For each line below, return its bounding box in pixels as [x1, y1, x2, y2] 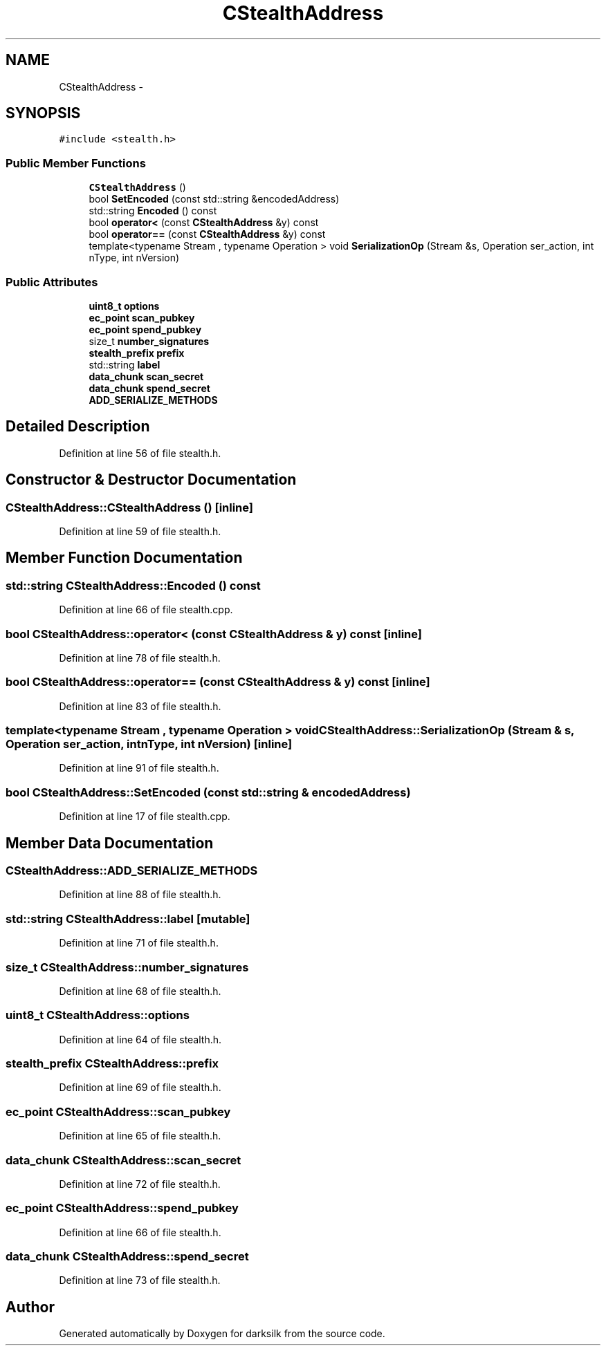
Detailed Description [6, 418, 150, 436]
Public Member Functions [6, 156, 146, 170]
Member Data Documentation [6, 834, 214, 852]
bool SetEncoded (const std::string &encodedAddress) [89, 193, 340, 205]
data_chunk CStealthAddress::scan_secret [6, 1153, 241, 1167]
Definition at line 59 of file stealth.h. [59, 525, 221, 537]
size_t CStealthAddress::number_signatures [6, 960, 249, 974]
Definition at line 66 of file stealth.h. [59, 1226, 221, 1238]
